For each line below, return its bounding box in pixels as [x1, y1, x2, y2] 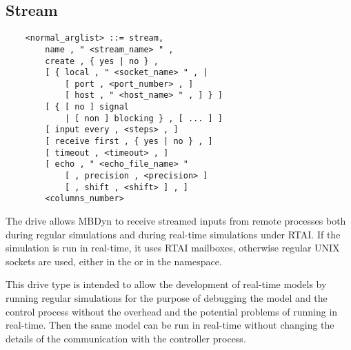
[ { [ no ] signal [45, 102, 129, 112]
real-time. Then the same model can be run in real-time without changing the [6, 318, 334, 332]
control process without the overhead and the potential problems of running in [6, 304, 338, 318]
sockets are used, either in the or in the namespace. [6, 254, 222, 268]
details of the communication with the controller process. [6, 331, 246, 345]
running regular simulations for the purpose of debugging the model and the [6, 291, 328, 305]
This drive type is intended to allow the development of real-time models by [6, 277, 327, 291]
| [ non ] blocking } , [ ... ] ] [64, 113, 223, 123]
